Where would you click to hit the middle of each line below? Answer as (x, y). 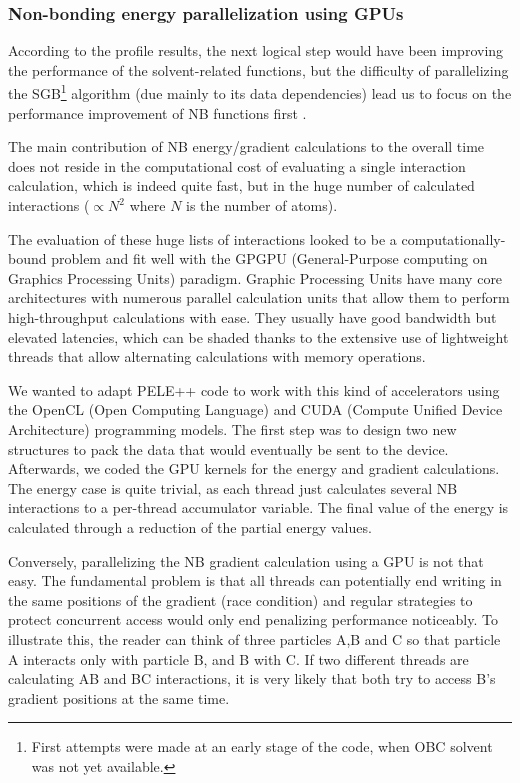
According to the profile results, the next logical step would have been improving (256, 50)
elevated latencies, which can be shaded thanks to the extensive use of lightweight (258, 336)
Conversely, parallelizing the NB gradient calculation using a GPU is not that (246, 560)
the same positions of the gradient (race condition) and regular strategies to (240, 599)
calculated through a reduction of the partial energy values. (190, 526)
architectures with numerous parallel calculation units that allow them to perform (259, 297)
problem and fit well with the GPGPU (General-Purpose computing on (269, 258)
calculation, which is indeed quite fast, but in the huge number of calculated (241, 185)
